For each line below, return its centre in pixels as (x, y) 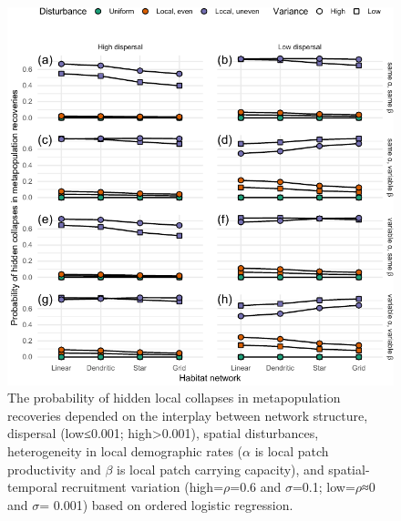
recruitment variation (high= (143, 487)
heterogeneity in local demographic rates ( (125, 451)
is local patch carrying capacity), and (221, 469)
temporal (32, 487)
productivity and (54, 469)
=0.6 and (256, 487)
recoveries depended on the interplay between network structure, (188, 415)
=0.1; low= (324, 487)
